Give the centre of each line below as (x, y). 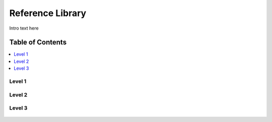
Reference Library (48, 13)
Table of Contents (38, 42)
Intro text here (24, 28)
